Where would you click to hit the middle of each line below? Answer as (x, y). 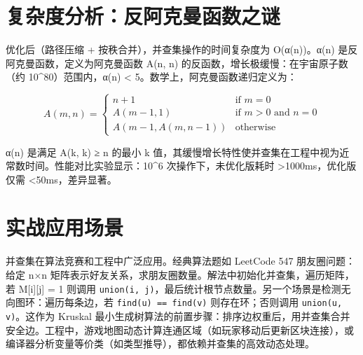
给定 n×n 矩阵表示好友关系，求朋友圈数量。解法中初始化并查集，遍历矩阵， (180, 274)
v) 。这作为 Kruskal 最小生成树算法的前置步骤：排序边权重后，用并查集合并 (178, 315)
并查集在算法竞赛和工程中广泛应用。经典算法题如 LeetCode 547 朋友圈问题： (181, 261)
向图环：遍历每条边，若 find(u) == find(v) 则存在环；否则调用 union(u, (174, 302)
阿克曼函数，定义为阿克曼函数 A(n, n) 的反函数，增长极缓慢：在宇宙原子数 (177, 63)
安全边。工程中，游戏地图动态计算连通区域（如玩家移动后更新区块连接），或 (180, 329)
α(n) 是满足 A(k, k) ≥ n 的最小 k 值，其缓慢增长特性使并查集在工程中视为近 (178, 152)
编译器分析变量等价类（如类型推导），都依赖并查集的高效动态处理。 (160, 343)
